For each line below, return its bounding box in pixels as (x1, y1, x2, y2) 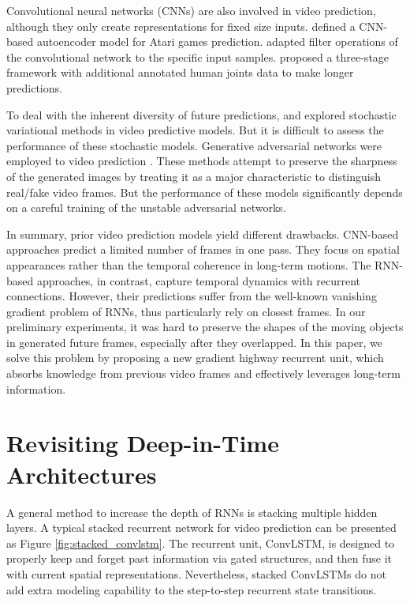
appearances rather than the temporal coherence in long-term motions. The (6, 256, 371, 273)
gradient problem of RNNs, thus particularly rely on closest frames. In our (6, 303, 366, 319)
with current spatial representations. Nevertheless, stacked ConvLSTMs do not (6, 565, 386, 582)
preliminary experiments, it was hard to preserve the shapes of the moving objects (6, 318, 404, 335)
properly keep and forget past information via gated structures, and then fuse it (6, 550, 393, 567)
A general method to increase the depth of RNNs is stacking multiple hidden (6, 503, 378, 520)
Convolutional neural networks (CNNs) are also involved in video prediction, (6, 2, 376, 18)
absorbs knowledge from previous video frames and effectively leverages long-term (6, 365, 401, 382)
